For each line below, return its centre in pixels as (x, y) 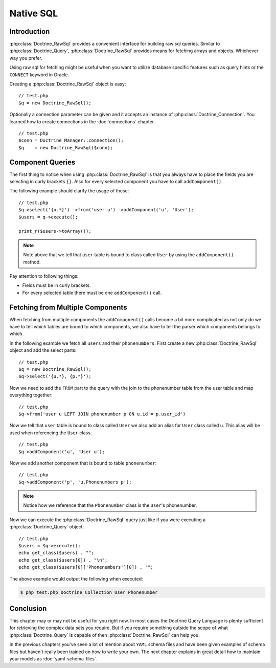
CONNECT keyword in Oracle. (39, 75)
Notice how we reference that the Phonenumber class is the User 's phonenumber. (110, 505)
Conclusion (28, 608)
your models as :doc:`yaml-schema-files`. (53, 659)
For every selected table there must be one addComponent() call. (92, 293)
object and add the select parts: (43, 350)
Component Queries (42, 162)
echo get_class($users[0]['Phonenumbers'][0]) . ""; (86, 567)
